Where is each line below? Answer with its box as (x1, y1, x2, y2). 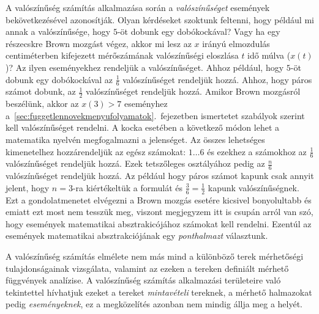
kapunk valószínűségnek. (208, 181, 299, 194)
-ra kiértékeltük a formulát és (72, 181, 182, 194)
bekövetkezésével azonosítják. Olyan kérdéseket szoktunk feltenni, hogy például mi (6, 13, 314, 26)
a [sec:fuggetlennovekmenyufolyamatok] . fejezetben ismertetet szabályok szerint (6, 109, 305, 122)
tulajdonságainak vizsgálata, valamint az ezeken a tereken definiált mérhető (6, 261, 289, 274)
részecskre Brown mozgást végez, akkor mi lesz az (6, 37, 192, 49)
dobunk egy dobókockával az (6, 73, 113, 86)
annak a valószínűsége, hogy (6, 25, 111, 38)
